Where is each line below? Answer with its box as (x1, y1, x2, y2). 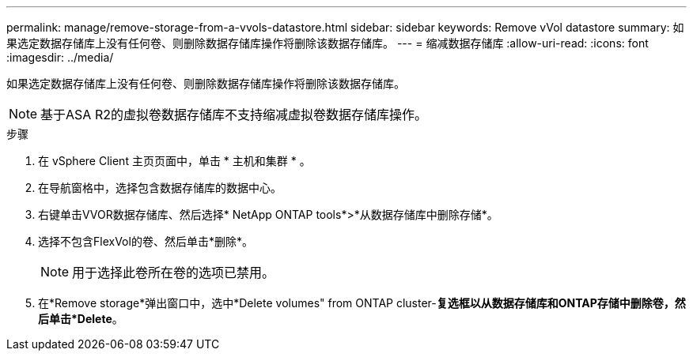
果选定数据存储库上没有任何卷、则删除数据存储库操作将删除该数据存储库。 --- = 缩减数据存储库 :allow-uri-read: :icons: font (6, 36, 649, 50)
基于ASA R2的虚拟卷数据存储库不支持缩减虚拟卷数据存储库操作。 (40, 107, 427, 122)
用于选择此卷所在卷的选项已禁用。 (72, 265, 275, 280)
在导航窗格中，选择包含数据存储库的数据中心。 (38, 181, 282, 194)
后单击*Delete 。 (38, 312, 123, 325)
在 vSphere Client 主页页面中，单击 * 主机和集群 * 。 (38, 154, 311, 167)
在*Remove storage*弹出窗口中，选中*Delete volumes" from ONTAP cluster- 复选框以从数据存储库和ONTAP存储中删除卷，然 (38, 296, 686, 310)
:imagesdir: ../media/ (6, 51, 114, 64)
